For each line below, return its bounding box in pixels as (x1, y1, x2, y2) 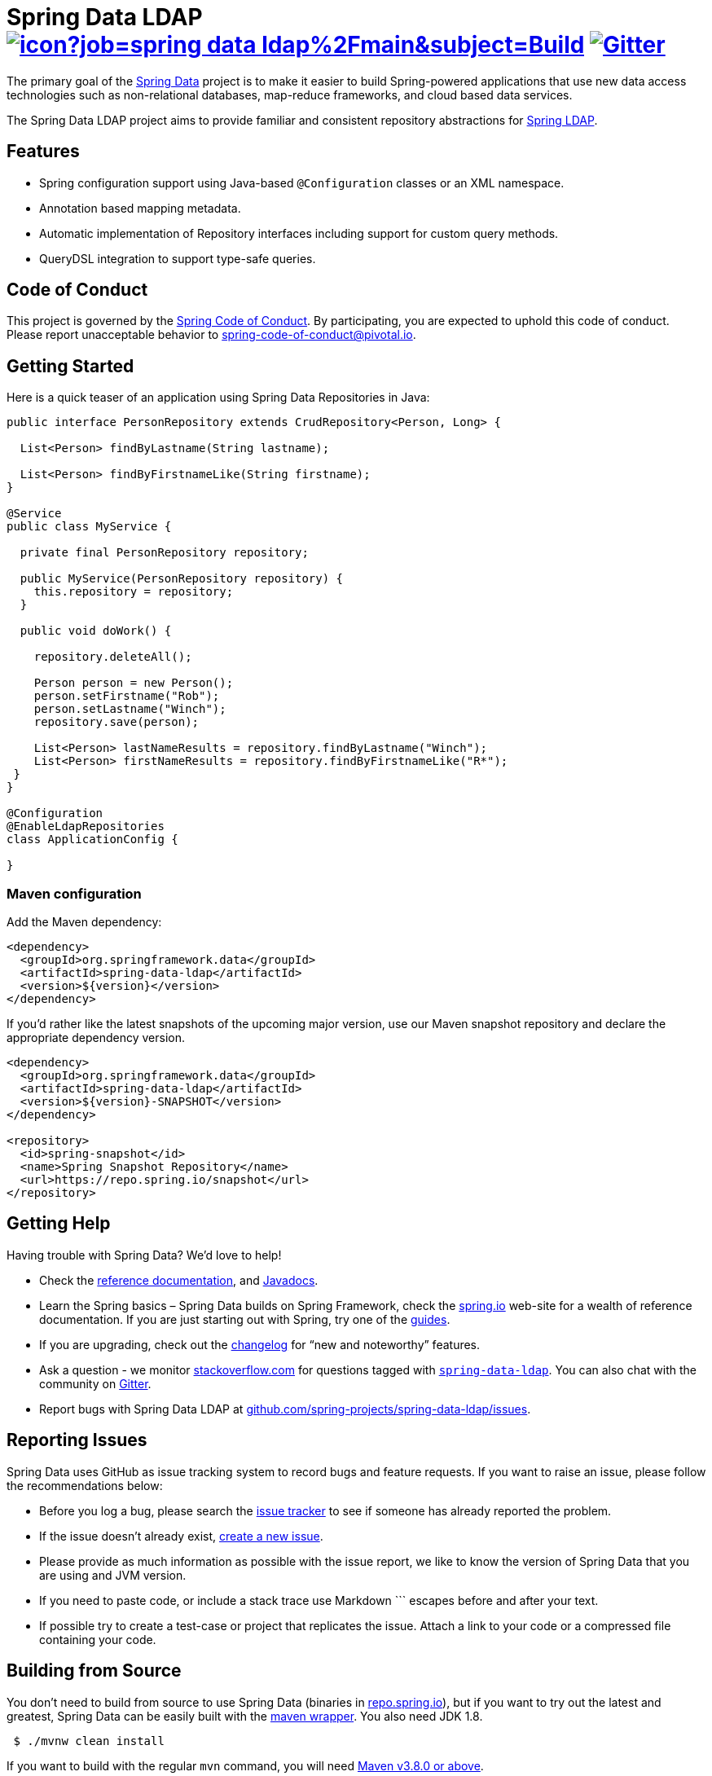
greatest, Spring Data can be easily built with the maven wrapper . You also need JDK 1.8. (7, 1708, 483, 1723)
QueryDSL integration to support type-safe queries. (39, 251, 316, 266)
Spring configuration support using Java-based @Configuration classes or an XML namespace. (39, 175, 565, 190)
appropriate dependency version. (7, 1031, 185, 1045)
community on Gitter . (39, 1376, 152, 1391)
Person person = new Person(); (33, 676, 234, 690)
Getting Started (7, 355, 134, 376)
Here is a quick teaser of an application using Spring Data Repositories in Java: (7, 390, 430, 405)
